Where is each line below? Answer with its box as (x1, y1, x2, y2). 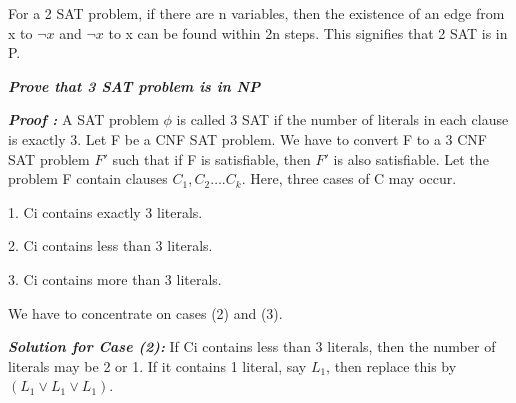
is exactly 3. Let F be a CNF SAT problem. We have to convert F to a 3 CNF (8, 128, 488, 149)
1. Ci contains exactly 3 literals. (8, 201, 203, 222)
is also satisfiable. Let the (333, 148, 489, 169)
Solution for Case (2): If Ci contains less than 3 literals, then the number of (8, 336, 496, 357)
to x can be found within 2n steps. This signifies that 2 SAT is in (108, 22, 508, 43)
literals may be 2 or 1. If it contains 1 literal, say (8, 355, 307, 376)
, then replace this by (326, 355, 457, 376)
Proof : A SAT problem (8, 109, 159, 130)
